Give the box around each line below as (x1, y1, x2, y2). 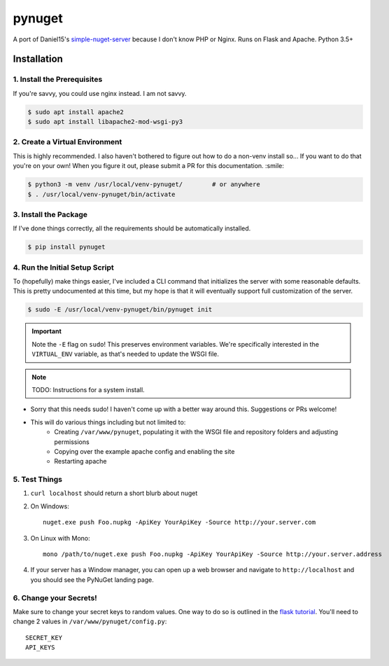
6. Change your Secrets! (13, 592, 97, 602)
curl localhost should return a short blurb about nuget (30, 489, 198, 497)
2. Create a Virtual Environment (13, 137, 122, 147)
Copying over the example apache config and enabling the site (54, 447, 235, 455)
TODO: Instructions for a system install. (31, 385, 145, 394)
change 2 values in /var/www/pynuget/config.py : (13, 617, 167, 626)
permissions (54, 438, 90, 446)
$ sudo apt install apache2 (27, 108, 124, 116)
